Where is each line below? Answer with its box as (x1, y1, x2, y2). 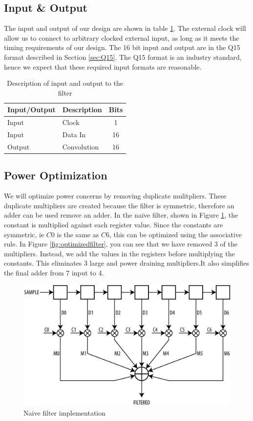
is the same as (57, 229, 99, 239)
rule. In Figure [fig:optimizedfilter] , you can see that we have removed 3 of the (4, 239, 237, 249)
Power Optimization (4, 168, 107, 183)
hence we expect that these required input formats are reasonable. (4, 61, 202, 72)
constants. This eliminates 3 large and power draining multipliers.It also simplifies (4, 258, 249, 268)
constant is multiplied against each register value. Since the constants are (4, 219, 223, 229)
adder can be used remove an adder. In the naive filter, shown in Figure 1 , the (4, 210, 238, 220)
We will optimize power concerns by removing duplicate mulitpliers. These (4, 191, 227, 201)
